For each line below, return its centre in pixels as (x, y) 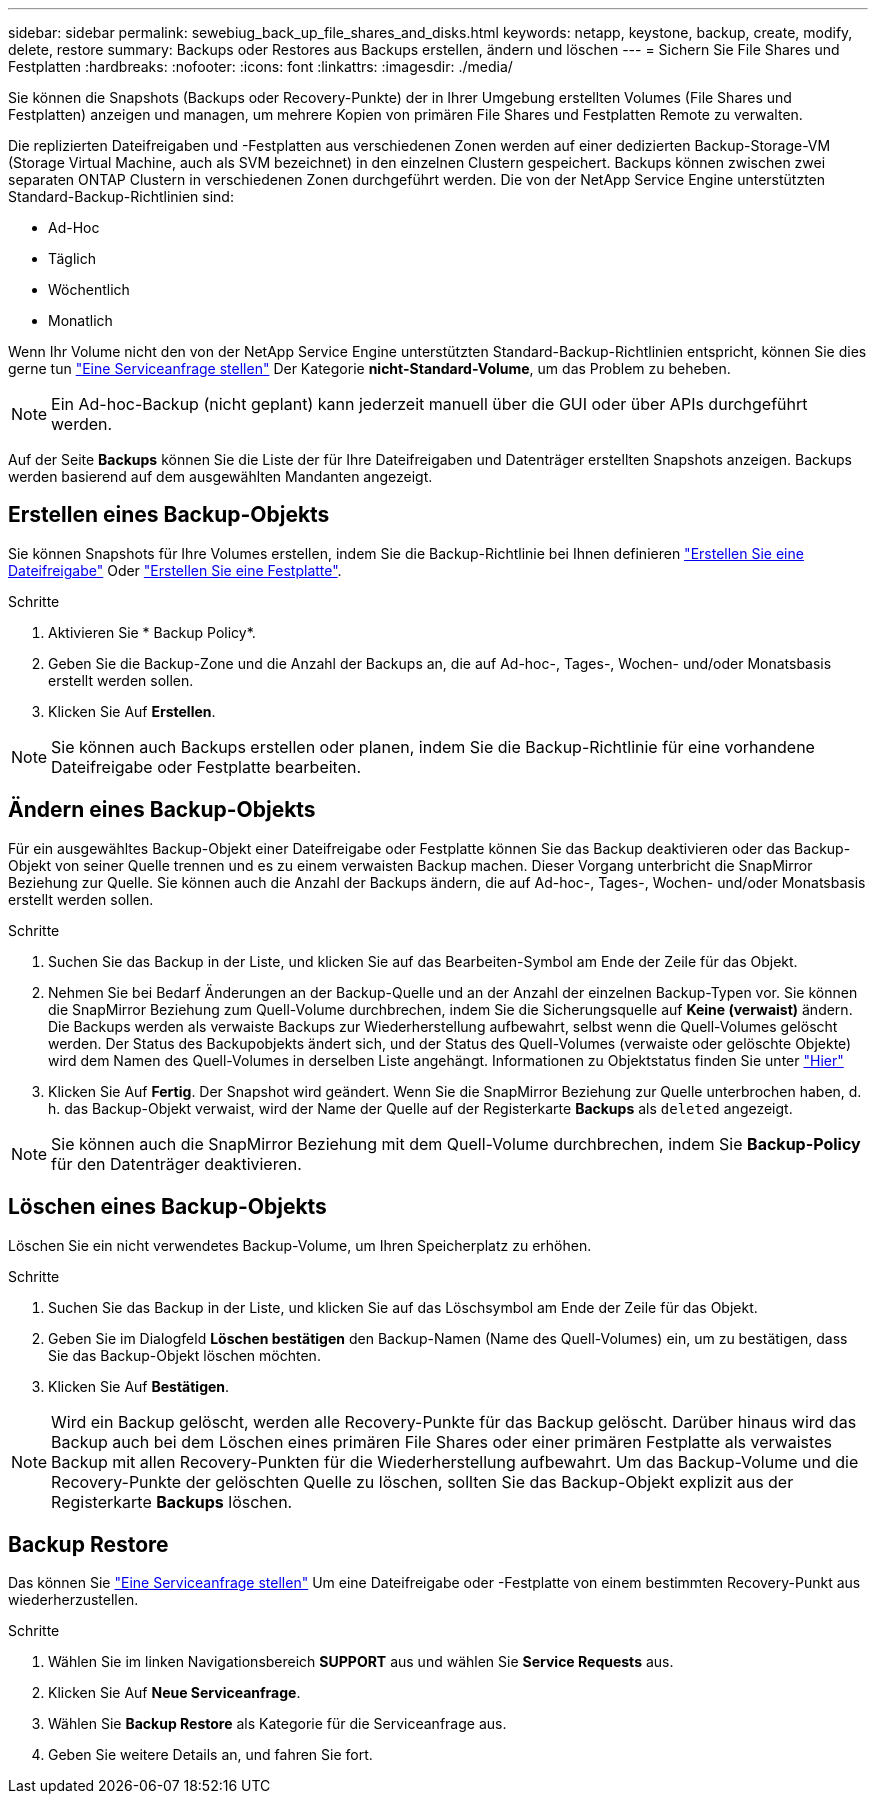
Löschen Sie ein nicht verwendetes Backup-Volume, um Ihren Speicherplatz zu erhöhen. (300, 1245)
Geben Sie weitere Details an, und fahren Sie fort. (210, 1755)
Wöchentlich (89, 289)
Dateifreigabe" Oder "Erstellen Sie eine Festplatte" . (175, 570)
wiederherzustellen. (73, 1600)
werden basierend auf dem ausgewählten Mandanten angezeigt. (220, 476)
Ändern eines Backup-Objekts (162, 810)
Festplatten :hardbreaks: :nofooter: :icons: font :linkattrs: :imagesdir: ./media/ (260, 66)
